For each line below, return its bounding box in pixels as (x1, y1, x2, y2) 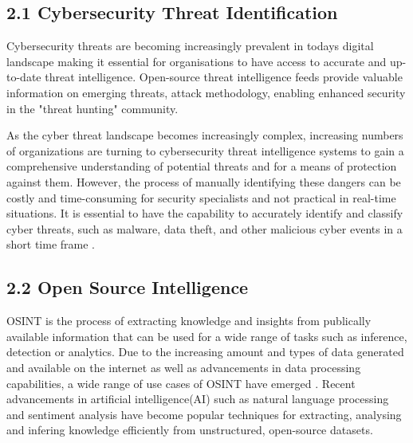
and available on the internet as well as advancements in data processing (6, 359, 361, 375)
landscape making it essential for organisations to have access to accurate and (6, 53, 387, 69)
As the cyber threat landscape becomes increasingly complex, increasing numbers (6, 127, 403, 143)
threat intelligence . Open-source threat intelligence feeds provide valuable (45, 69, 403, 85)
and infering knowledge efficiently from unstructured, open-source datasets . (6, 421, 373, 438)
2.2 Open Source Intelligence (6, 275, 249, 300)
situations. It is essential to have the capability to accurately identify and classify (6, 205, 403, 221)
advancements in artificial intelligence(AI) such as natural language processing (6, 390, 389, 407)
